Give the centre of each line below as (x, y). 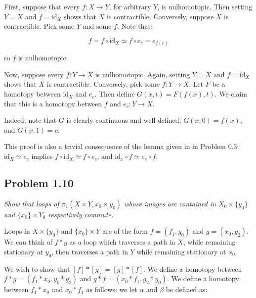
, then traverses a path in (90, 252)
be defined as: (187, 289)
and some (97, 26)
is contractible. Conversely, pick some (103, 84)
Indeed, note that (30, 120)
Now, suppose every (34, 74)
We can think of (28, 242)
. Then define (115, 94)
